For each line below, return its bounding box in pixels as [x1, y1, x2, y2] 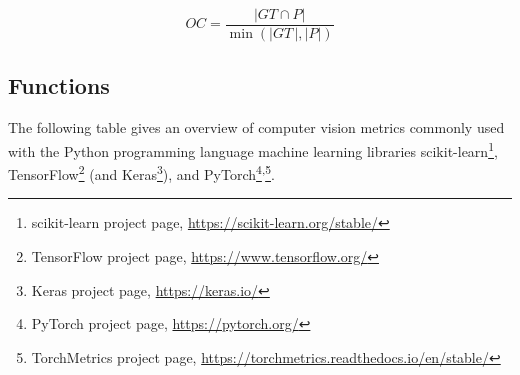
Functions [8, 70, 110, 101]
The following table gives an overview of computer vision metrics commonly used [8, 117, 505, 138]
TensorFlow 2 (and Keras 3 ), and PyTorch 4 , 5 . [8, 161, 275, 184]
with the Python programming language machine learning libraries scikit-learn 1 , [8, 137, 498, 161]
